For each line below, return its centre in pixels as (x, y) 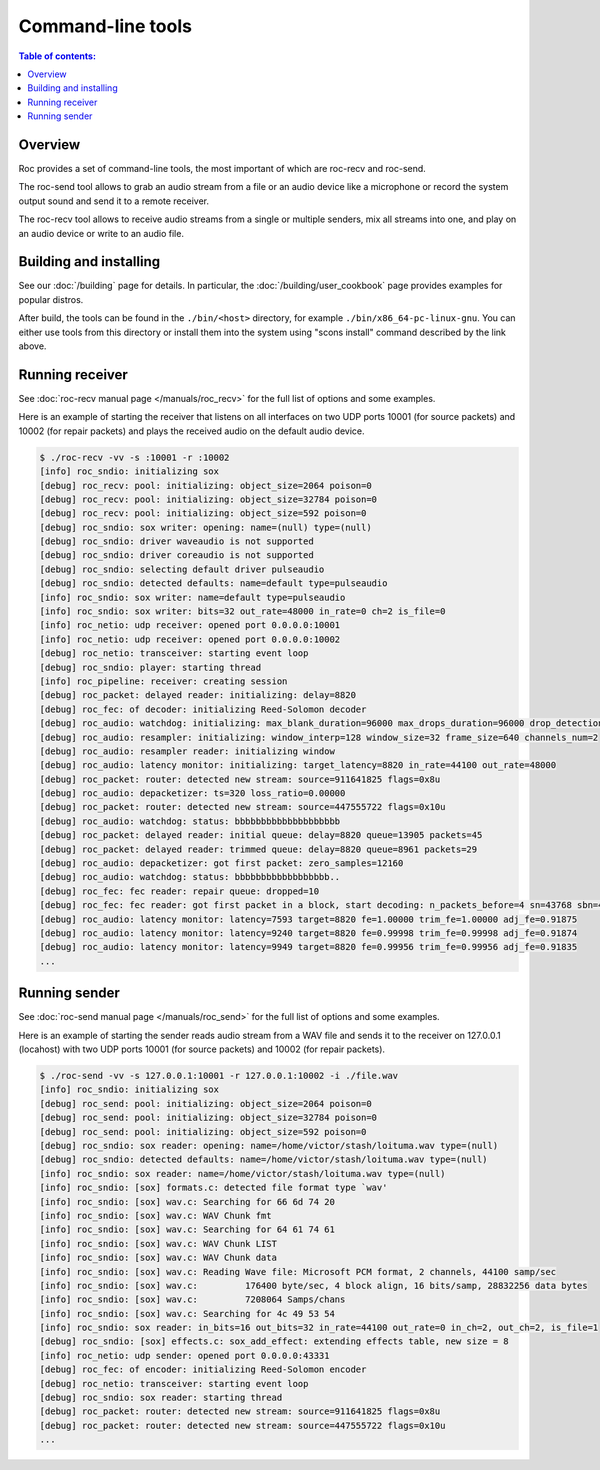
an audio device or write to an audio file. (101, 233)
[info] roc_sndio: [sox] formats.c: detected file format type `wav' (213, 1188)
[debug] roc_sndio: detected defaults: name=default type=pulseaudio (213, 583)
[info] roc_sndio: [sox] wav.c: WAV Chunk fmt (155, 1215)
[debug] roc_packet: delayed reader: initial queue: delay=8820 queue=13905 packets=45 (261, 835)
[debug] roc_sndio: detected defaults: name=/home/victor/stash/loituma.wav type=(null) (264, 1159)
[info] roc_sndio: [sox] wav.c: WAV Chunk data (158, 1258)
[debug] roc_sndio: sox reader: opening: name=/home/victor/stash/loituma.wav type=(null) (269, 1145)
